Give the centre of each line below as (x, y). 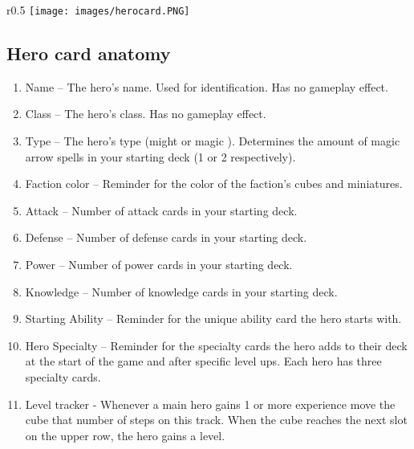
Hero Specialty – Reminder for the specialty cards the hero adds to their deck (216, 345)
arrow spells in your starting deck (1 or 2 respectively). (160, 156)
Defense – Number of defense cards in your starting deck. (166, 237)
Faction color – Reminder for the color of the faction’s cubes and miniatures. (214, 184)
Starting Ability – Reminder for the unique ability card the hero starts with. (213, 318)
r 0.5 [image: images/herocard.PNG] (98, 10)
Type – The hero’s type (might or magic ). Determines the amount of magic (213, 141)
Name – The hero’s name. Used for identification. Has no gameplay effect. (207, 86)
